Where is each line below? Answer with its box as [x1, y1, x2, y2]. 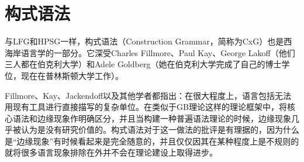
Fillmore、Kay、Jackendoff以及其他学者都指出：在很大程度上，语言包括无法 [5, 89, 292, 101]
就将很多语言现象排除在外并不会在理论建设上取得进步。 [5, 146, 217, 158]
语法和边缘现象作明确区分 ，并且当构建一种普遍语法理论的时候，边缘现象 [12, 112, 291, 124]
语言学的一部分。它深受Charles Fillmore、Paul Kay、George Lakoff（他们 [20, 46, 295, 58]
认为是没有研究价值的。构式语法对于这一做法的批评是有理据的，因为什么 [20, 123, 299, 136]
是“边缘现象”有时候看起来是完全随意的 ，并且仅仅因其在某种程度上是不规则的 [5, 135, 299, 147]
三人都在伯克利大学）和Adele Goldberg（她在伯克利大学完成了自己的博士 [5, 58, 282, 70]
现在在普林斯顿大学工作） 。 [20, 69, 123, 81]
